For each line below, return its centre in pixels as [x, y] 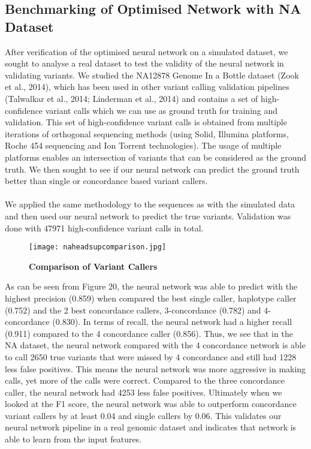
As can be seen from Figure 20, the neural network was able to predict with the [151, 286]
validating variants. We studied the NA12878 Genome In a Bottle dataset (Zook [152, 75]
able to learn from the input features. [73, 439]
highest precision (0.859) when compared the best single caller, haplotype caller [151, 298]
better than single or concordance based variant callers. [106, 181]
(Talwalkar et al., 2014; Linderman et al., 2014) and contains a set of [132, 98]
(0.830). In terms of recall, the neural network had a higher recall [172, 322]
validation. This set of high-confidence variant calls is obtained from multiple [146, 122]
